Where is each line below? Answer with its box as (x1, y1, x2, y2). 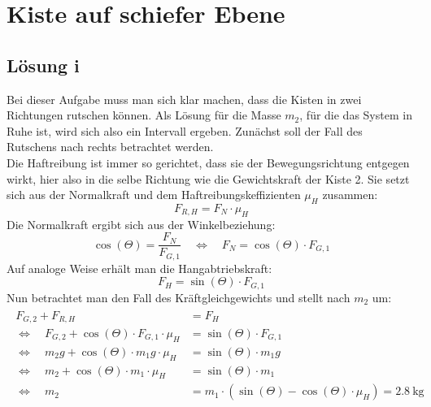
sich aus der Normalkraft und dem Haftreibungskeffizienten (7, 186, 301, 203)
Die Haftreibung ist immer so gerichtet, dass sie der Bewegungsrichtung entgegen (7, 154, 410, 171)
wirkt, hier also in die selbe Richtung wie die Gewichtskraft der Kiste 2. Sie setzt (7, 170, 410, 187)
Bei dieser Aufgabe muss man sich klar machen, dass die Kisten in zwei (7, 90, 362, 107)
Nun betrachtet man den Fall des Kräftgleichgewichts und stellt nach (7, 288, 350, 305)
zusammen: (322, 186, 378, 203)
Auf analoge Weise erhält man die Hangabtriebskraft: (7, 259, 272, 276)
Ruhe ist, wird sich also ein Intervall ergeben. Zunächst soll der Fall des (7, 122, 363, 139)
